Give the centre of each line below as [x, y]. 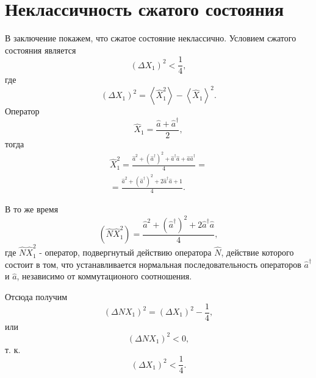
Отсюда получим [36, 296]
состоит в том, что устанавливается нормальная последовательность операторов [153, 264]
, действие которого [257, 252]
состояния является [41, 50]
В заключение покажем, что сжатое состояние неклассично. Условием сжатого [151, 38]
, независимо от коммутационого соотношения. [104, 276]
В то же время [32, 208]
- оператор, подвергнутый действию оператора [125, 252]
